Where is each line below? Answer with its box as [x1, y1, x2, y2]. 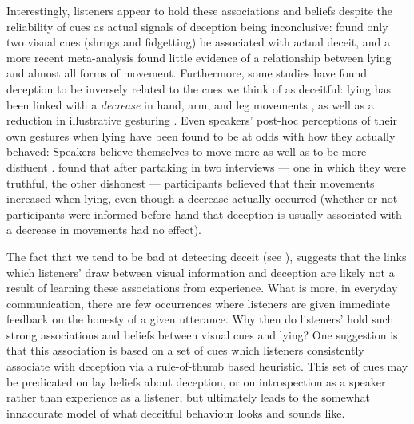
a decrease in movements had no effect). [6, 221, 201, 238]
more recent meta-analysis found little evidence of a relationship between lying [6, 49, 392, 65]
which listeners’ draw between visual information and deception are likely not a [6, 264, 395, 280]
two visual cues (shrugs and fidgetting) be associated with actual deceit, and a [6, 34, 390, 50]
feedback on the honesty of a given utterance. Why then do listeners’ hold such [6, 311, 394, 327]
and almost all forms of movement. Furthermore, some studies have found [6, 65, 368, 81]
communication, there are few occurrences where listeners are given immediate [6, 295, 390, 311]
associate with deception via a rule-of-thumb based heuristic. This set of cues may [6, 358, 408, 374]
